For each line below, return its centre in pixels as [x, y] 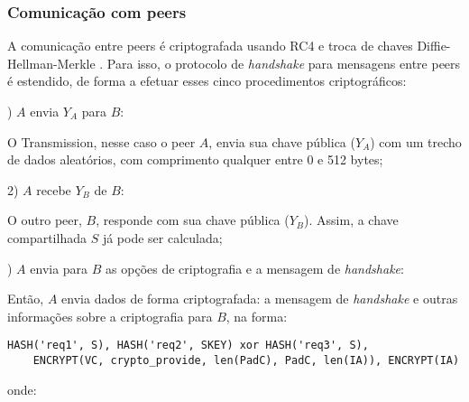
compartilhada [47, 237]
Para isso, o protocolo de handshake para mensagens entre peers [284, 63]
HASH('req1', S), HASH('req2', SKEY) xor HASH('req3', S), [188, 346]
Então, [26, 299]
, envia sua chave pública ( [282, 141]
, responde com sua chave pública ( [193, 220]
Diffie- [434, 46]
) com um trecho [416, 141]
